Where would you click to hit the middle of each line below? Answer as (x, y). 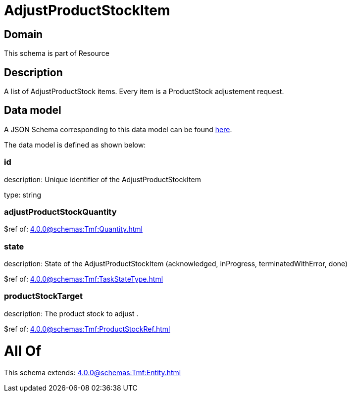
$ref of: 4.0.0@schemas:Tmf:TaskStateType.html (84, 279)
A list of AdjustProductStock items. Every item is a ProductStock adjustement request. (144, 92)
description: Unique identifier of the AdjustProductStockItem (102, 179)
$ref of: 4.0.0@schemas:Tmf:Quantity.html (73, 229)
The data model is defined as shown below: (75, 145)
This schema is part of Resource (57, 53)
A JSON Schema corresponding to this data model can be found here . (118, 129)
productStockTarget (44, 296)
